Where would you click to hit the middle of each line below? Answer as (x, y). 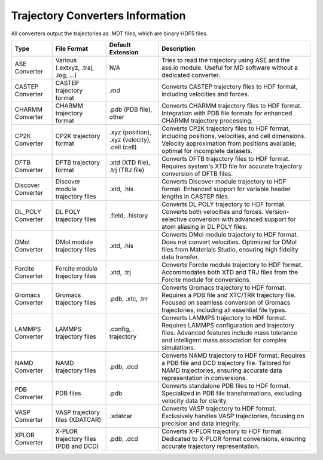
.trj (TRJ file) (127, 170)
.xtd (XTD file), (130, 162)
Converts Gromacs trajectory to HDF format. (224, 287)
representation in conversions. (205, 378)
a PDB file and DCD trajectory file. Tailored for (226, 363)
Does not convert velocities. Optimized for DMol (229, 242)
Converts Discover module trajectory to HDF (224, 181)
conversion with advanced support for (242, 219)
